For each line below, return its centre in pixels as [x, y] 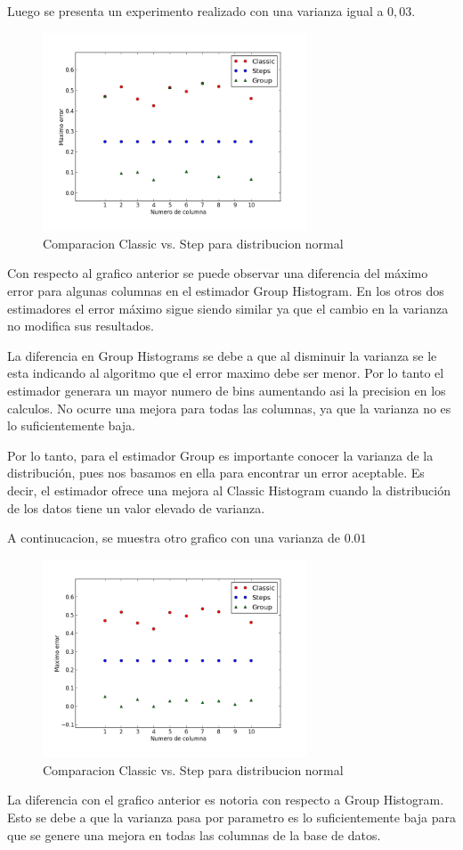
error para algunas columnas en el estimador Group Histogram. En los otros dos [226, 290]
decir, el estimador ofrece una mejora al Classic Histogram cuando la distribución [229, 490]
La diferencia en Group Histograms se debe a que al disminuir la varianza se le [222, 355]
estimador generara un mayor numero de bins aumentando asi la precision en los [227, 390]
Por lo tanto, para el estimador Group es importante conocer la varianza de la [220, 455]
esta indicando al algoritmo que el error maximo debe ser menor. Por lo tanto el [226, 373]
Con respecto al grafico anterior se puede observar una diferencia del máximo [218, 273]
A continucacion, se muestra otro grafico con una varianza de [174, 538]
